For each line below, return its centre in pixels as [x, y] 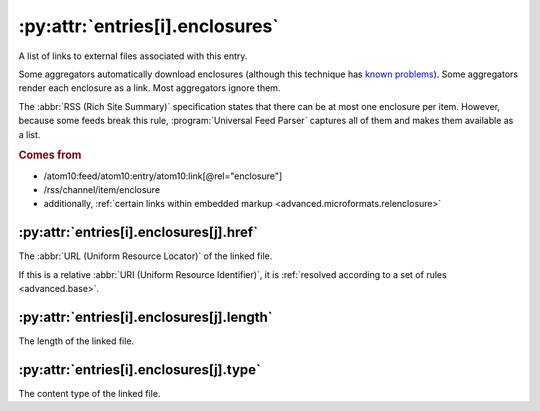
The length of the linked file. [76, 341]
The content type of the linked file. [89, 393]
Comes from [50, 155]
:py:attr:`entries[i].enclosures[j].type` [140, 369]
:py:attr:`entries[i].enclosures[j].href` [138, 232]
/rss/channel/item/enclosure [101, 189]
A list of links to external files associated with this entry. [133, 56]
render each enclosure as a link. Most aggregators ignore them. [149, 88]
